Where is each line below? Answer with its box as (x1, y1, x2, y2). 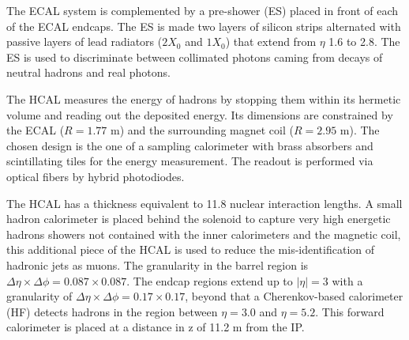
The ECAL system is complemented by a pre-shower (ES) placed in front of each (6, 2, 399, 18)
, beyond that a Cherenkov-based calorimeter (185, 288, 403, 304)
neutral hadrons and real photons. (6, 64, 171, 81)
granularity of (6, 288, 73, 304)
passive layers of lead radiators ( (6, 33, 163, 50)
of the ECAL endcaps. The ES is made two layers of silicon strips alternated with (6, 17, 401, 34)
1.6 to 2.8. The (328, 33, 400, 50)
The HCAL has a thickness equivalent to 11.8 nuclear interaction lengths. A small (6, 195, 403, 211)
